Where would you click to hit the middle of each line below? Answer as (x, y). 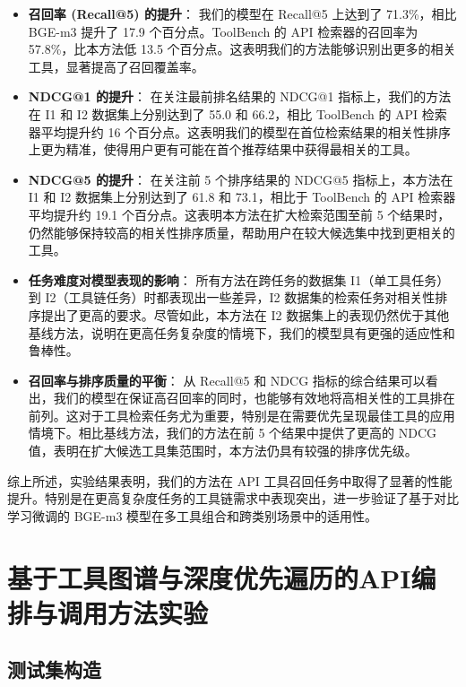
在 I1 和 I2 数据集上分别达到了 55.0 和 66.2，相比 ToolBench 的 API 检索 (237, 113)
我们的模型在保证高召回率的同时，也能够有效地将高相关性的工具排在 (254, 398)
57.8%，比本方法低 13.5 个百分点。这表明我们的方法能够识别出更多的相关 (242, 49)
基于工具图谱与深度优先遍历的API (209, 577)
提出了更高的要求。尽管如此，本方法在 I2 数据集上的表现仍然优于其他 (245, 314)
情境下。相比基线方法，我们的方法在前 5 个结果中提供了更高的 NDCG (233, 433)
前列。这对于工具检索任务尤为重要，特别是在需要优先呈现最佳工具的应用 (242, 415)
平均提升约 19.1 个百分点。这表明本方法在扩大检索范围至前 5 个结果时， (239, 214)
